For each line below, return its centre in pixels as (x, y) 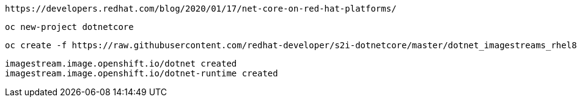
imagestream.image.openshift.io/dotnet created (121, 64)
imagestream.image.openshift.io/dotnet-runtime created (141, 73)
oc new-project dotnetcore (69, 27)
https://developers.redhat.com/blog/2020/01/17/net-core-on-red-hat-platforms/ (201, 9)
